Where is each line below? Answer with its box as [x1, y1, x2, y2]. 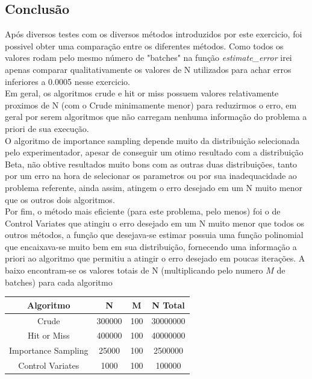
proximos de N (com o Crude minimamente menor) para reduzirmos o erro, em [5, 98, 297, 111]
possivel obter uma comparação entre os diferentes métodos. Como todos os [5, 39, 284, 52]
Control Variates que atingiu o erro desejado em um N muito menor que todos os [5, 216, 305, 229]
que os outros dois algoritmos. [5, 193, 115, 205]
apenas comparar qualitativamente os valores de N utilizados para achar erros [5, 63, 292, 75]
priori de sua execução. [5, 122, 89, 134]
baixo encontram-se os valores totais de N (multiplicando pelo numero [5, 264, 263, 277]
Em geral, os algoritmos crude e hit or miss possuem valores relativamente [5, 87, 279, 99]
